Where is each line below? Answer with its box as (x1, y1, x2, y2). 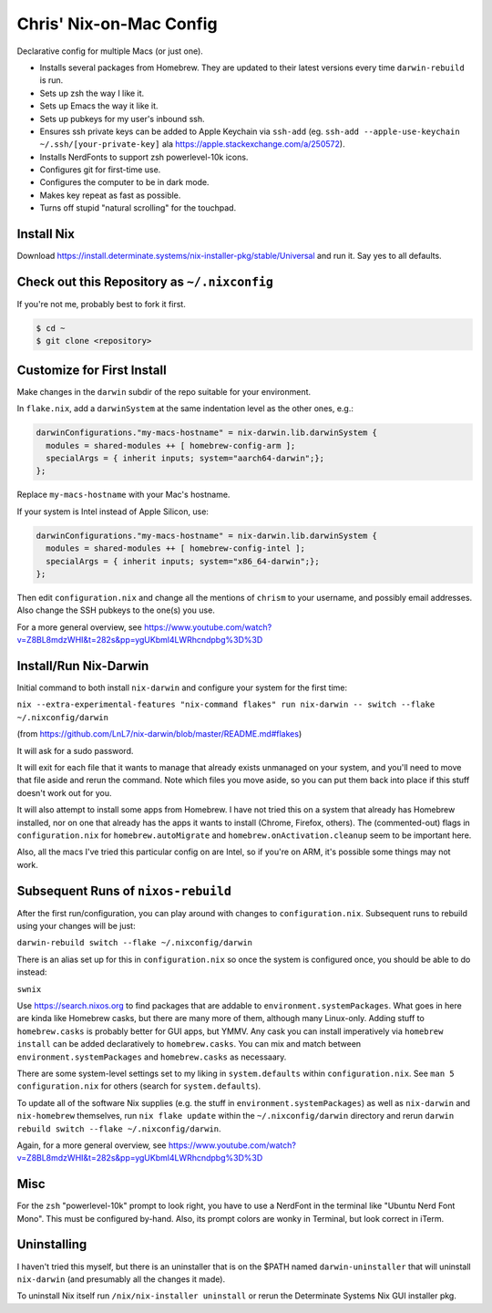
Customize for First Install (16, 362, 168, 377)
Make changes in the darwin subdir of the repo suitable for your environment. (16, 386, 312, 397)
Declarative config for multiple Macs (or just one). (16, 46, 204, 57)
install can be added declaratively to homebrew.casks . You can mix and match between (16, 1039, 362, 1049)
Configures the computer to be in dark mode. (39, 177, 210, 188)
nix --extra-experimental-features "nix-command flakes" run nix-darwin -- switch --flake (16, 699, 436, 710)
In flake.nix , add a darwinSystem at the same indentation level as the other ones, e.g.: (16, 403, 354, 414)
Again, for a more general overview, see (16, 1140, 167, 1151)
